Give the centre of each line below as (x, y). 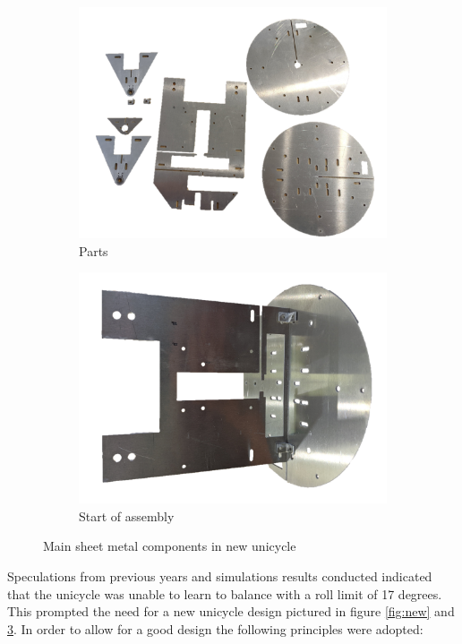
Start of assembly (127, 515)
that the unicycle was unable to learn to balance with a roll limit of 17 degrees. (225, 593)
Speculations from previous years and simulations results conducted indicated (220, 575)
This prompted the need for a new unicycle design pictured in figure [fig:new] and (231, 611)
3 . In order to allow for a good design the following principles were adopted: (215, 628)
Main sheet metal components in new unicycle (170, 546)
